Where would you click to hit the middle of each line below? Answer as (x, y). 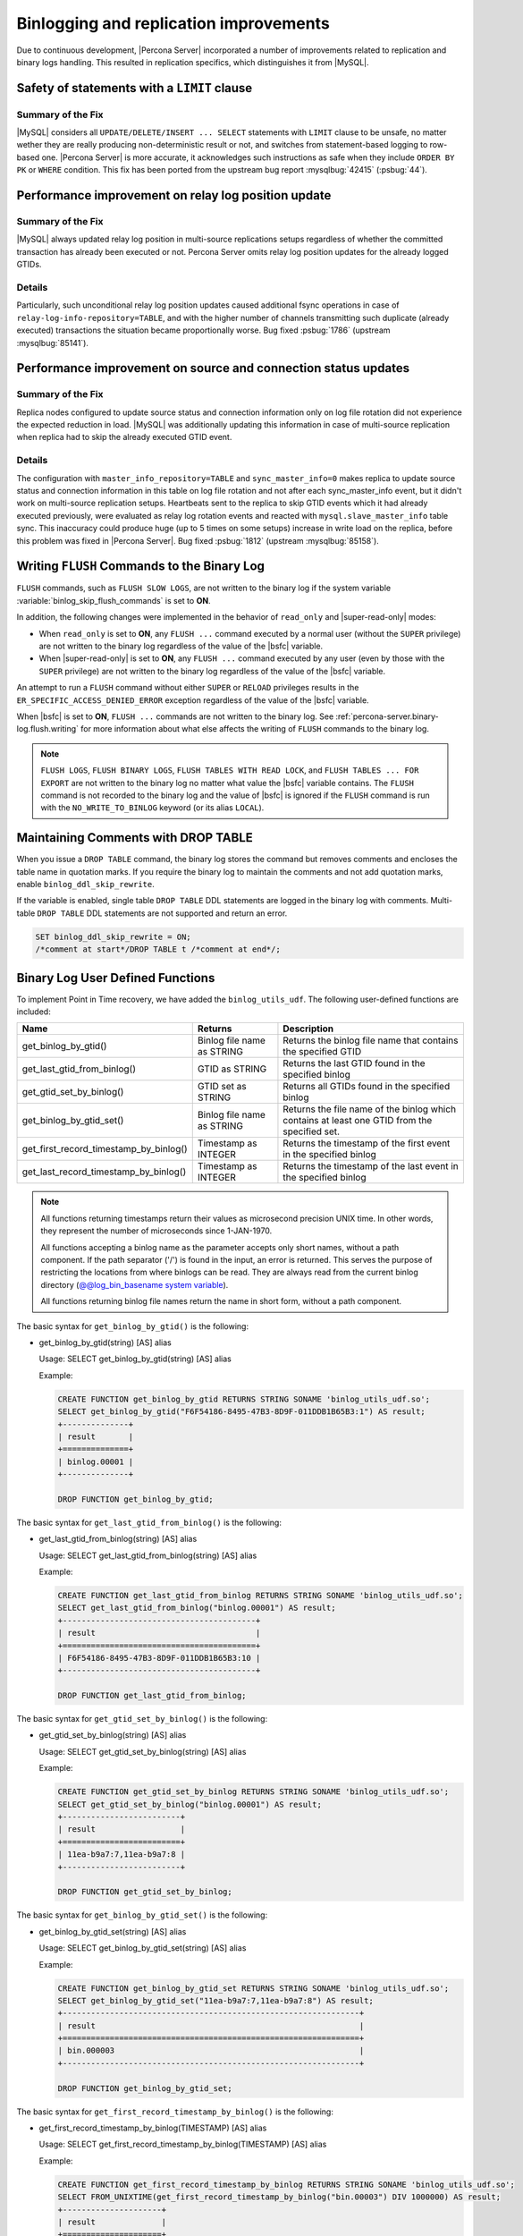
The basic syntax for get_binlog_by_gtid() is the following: (133, 1326)
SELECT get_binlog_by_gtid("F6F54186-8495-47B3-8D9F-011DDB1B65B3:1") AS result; (242, 1412)
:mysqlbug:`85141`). (53, 343)
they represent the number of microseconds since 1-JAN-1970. (156, 1231)
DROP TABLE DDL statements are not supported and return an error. (162, 913)
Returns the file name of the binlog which (369, 1109)
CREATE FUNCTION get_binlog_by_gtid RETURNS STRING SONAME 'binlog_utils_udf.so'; (244, 1399)
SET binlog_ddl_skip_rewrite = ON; (113, 936)
